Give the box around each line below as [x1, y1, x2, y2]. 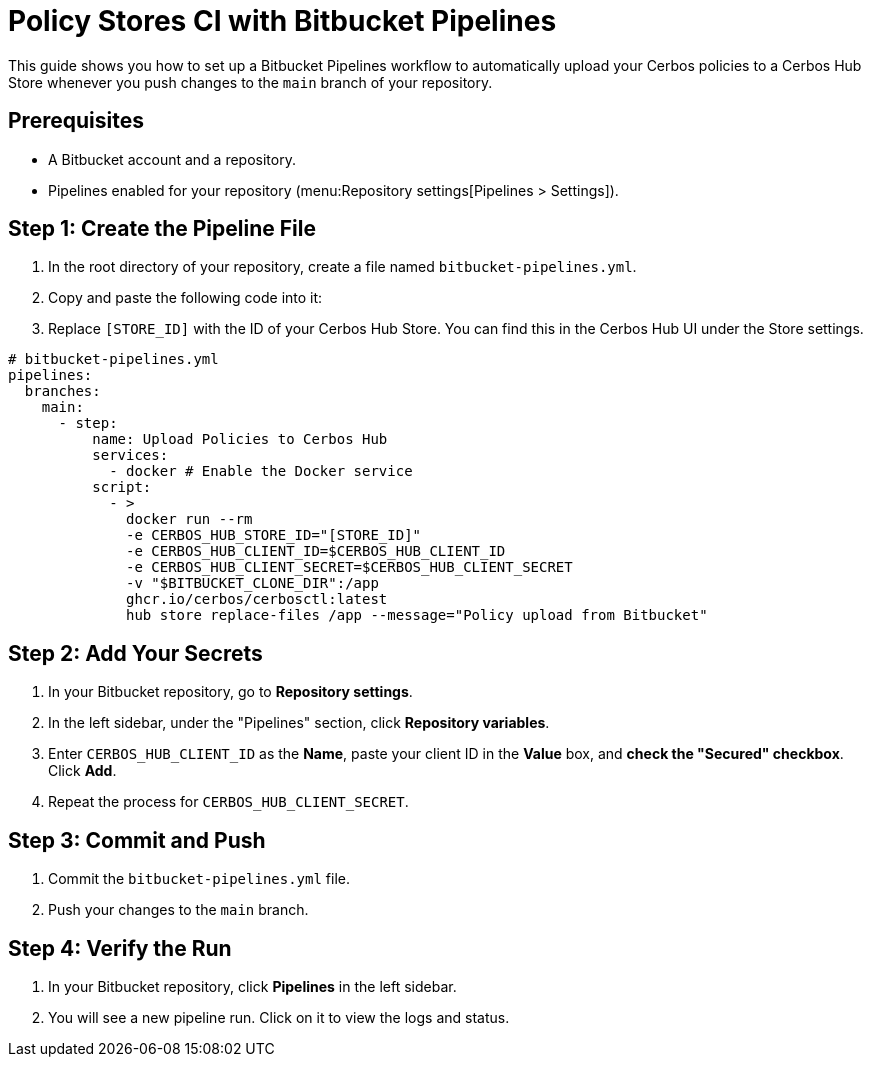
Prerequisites [8, 108, 144, 134]
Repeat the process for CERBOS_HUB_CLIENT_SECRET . [48, 793, 409, 811]
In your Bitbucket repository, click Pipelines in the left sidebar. [48, 977, 457, 995]
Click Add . [48, 762, 117, 780]
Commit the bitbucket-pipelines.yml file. [48, 870, 350, 888]
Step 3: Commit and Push [8, 827, 266, 853]
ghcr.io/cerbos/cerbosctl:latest [126, 591, 388, 608]
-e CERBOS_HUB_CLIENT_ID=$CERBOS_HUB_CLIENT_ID [126, 543, 506, 560]
